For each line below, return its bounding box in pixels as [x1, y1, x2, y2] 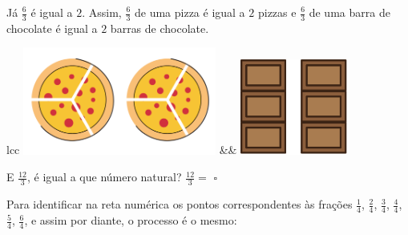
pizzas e [257, 4, 297, 20]
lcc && [6, 141, 237, 158]
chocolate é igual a [6, 19, 98, 36]
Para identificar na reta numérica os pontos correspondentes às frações [6, 196, 353, 213]
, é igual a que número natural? [27, 168, 182, 185]
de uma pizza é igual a [134, 4, 245, 20]
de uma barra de [309, 4, 390, 20]
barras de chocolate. [110, 19, 209, 36]
